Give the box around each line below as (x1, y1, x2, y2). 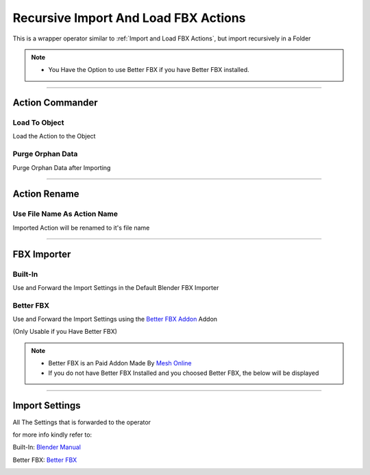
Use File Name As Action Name (12, 209, 119, 219)
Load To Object (12, 118, 64, 127)
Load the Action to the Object (12, 132, 96, 141)
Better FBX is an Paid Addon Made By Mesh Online (48, 359, 192, 367)
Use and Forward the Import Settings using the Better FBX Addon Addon (12, 315, 218, 324)
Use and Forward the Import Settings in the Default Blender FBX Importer (12, 283, 219, 291)
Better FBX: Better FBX (12, 456, 77, 464)
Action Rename (12, 188, 79, 200)
